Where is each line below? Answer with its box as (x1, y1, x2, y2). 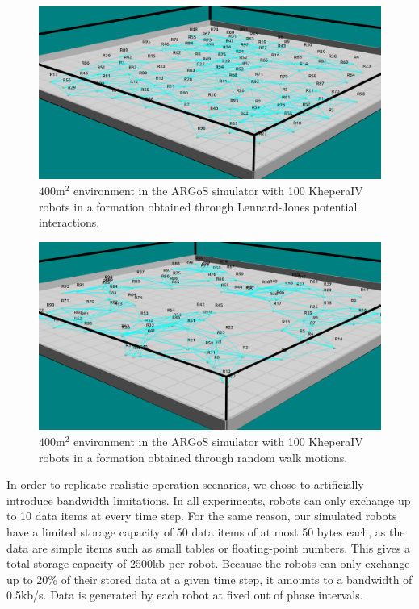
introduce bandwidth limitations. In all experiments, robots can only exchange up (6, 491, 411, 508)
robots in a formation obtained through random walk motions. (39, 448, 348, 465)
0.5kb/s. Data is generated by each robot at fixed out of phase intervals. (6, 586, 363, 603)
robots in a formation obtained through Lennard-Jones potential (39, 198, 358, 215)
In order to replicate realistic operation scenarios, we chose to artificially (6, 476, 364, 493)
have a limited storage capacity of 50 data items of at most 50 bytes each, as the (6, 523, 405, 540)
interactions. (39, 214, 100, 231)
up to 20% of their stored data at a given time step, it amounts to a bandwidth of (6, 570, 413, 587)
